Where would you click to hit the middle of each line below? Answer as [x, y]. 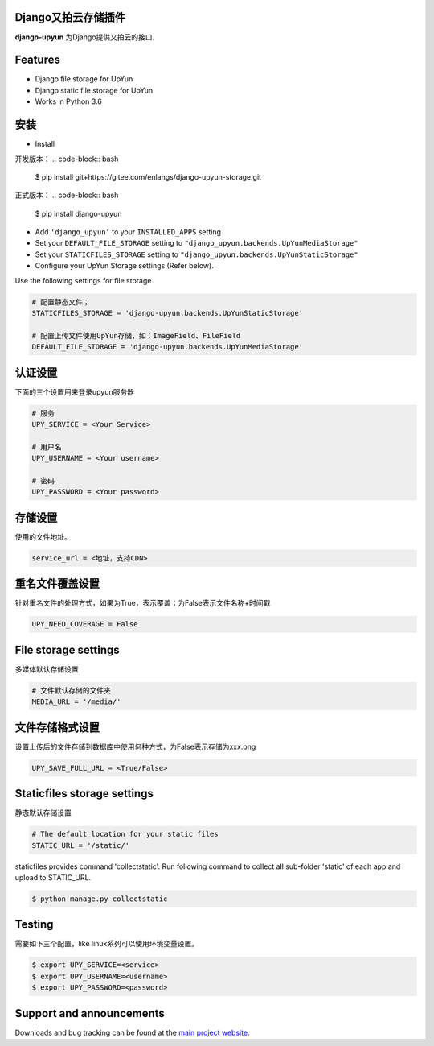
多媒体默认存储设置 [47, 669]
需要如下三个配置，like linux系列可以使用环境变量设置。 [107, 944]
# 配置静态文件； [61, 302]
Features [37, 60]
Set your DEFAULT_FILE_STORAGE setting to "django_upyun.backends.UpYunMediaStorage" [197, 243]
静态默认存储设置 [43, 812]
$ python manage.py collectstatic [100, 899]
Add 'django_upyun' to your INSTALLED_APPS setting [128, 232]
